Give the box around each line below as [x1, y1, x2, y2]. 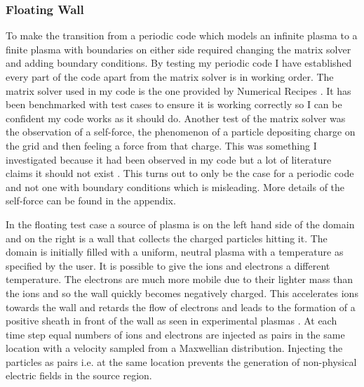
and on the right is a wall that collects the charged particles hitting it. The [6, 230, 328, 245]
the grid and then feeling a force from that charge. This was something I [6, 138, 317, 152]
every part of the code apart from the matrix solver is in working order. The [6, 70, 334, 84]
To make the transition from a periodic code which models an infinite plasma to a [6, 28, 358, 43]
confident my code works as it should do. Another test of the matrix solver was [6, 110, 346, 125]
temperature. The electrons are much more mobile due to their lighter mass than [6, 272, 353, 287]
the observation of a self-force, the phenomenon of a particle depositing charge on [6, 124, 356, 139]
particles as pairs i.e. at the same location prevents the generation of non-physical [6, 354, 357, 369]
